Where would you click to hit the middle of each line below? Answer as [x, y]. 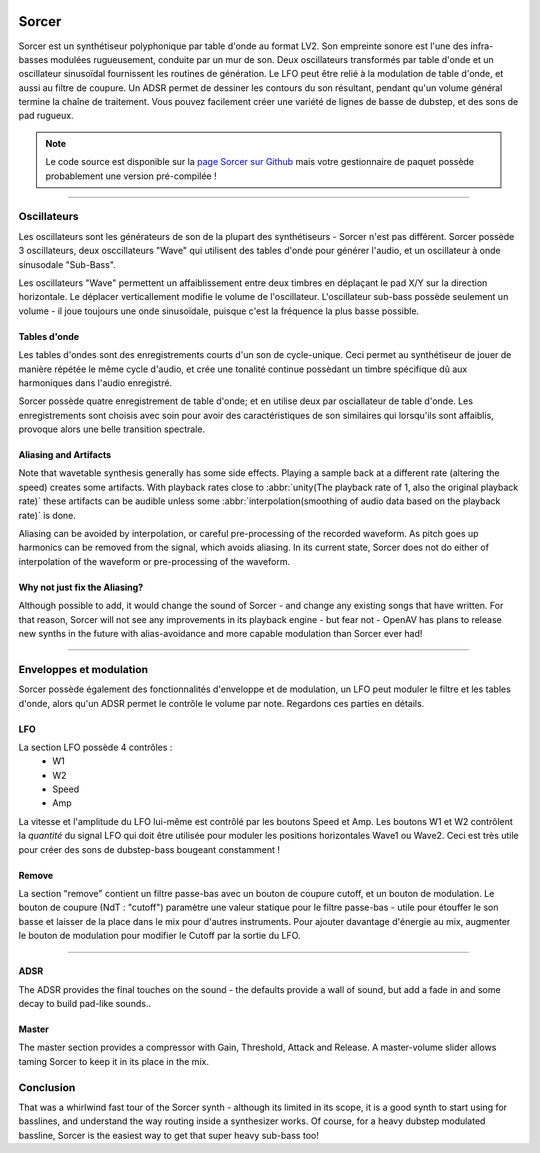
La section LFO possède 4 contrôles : [95, 747]
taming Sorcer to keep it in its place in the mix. [114, 1061]
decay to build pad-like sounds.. [85, 1003]
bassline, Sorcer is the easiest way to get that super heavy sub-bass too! [168, 1135]
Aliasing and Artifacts [65, 455]
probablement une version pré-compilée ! [131, 176]
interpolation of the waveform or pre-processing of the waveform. [154, 561]
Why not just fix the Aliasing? [81, 587]
